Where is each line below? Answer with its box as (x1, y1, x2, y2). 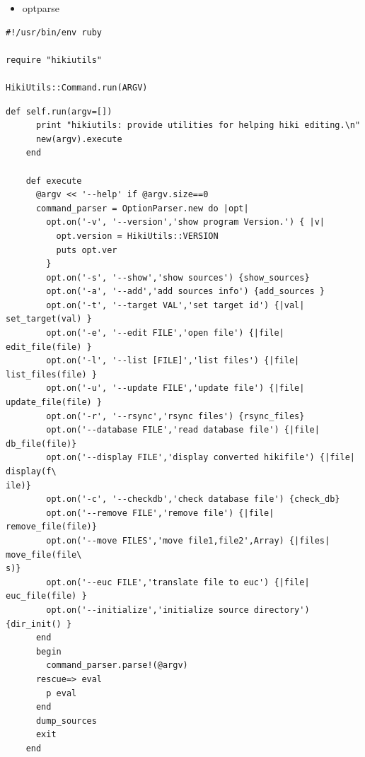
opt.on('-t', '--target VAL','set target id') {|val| (46, 300, 305, 310)
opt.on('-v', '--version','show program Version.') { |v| (46, 217, 325, 228)
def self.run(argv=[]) (6, 106, 112, 117)
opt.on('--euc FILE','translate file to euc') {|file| (46, 577, 310, 587)
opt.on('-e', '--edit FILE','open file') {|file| (46, 328, 284, 339)
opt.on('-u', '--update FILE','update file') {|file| (46, 383, 305, 394)
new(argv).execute (35, 134, 122, 144)
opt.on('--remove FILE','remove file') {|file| (46, 507, 274, 518)
